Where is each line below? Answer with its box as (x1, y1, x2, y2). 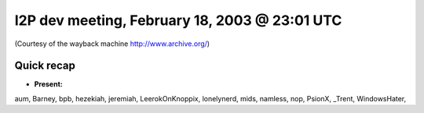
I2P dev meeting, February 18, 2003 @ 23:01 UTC (14, 12, 342, 29)
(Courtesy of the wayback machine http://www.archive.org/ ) (14, 39, 210, 48)
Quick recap (14, 59, 76, 72)
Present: (34, 79, 63, 89)
